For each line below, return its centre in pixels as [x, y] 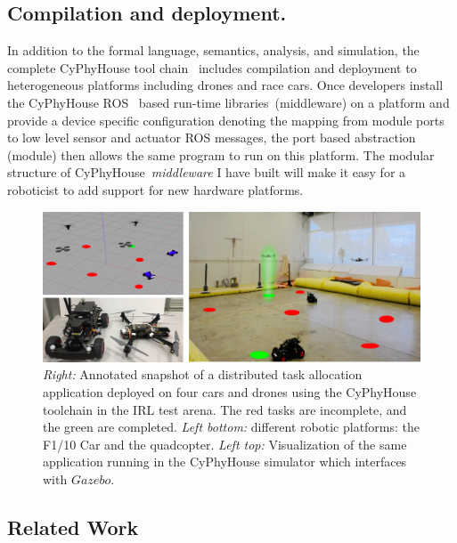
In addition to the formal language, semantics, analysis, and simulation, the [213, 50]
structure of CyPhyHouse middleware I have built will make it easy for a [207, 172]
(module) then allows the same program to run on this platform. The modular [221, 154]
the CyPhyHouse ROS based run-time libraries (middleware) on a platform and [228, 102]
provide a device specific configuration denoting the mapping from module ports [226, 120]
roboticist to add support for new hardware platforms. [155, 189]
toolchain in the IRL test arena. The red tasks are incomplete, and [225, 409]
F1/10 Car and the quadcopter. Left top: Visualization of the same [225, 444]
